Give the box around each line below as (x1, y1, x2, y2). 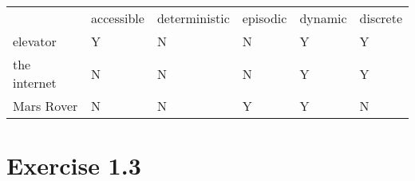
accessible (91, 9, 144, 27)
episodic (242, 9, 287, 27)
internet (13, 73, 57, 92)
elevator (13, 32, 57, 50)
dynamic (299, 9, 347, 27)
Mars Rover (13, 96, 78, 115)
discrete (359, 9, 402, 27)
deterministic (156, 9, 230, 27)
